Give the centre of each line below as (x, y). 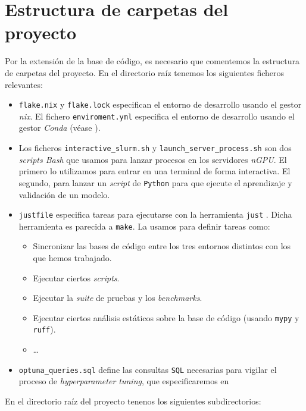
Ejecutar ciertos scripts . (76, 277)
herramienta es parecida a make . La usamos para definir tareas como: (144, 226)
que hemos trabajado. (72, 258)
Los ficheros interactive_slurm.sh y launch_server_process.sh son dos (155, 148)
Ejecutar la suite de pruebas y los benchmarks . (118, 298)
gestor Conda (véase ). (60, 128)
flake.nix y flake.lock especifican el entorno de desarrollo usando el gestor (160, 104)
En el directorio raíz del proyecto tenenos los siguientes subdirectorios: (133, 401)
